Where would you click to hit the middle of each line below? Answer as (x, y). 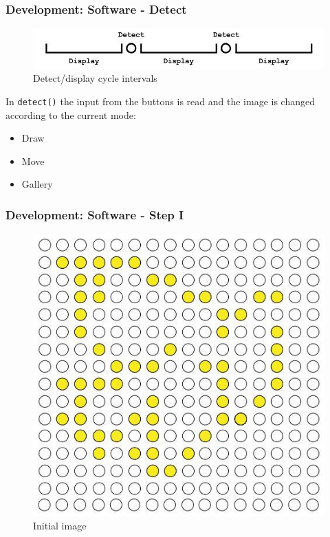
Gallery (37, 184)
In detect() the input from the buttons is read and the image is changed (160, 101)
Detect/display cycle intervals (95, 78)
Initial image (60, 526)
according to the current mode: (71, 114)
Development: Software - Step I (95, 214)
